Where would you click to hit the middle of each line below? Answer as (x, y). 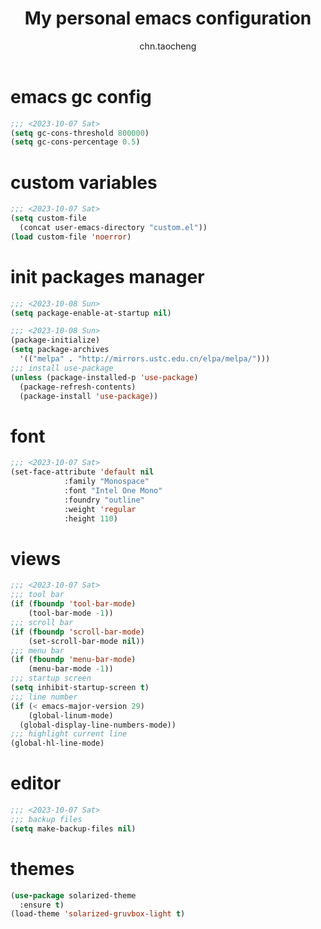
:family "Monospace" (106, 482)
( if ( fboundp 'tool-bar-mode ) (73, 604)
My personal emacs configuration (168, 18)
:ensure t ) (42, 905)
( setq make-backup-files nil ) (73, 828)
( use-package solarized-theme (73, 895)
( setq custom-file (48, 218)
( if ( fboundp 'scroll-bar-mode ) (77, 632)
